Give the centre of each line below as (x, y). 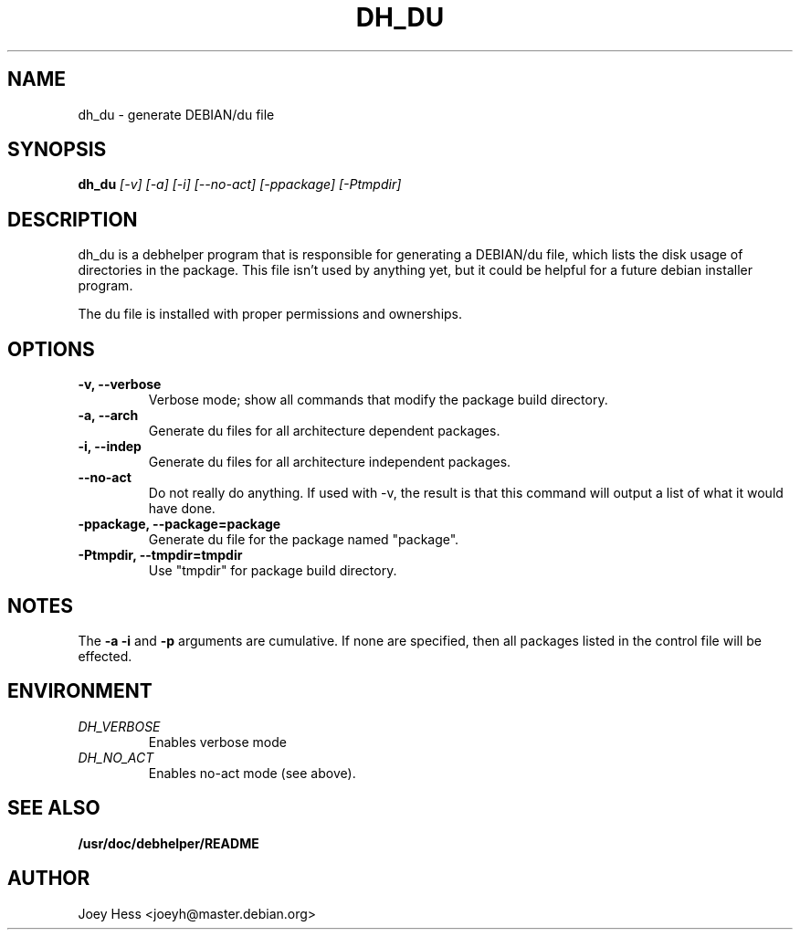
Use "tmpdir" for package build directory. (273, 571)
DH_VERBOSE (119, 726)
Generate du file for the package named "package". (304, 540)
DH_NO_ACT (116, 757)
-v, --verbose (120, 384)
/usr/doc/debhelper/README (168, 843)
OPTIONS (51, 349)
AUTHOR (49, 879)
